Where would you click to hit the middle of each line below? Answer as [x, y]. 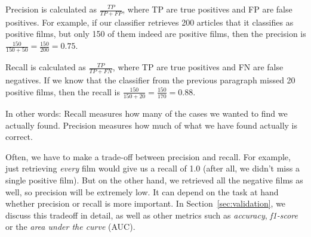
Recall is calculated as [46, 67]
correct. [19, 137]
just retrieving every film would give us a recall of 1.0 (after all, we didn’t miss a [153, 168]
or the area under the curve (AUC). [70, 227]
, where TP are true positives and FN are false [198, 67]
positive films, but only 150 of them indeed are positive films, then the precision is [156, 34]
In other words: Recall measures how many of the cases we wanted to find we [147, 113]
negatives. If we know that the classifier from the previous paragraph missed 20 [150, 80]
